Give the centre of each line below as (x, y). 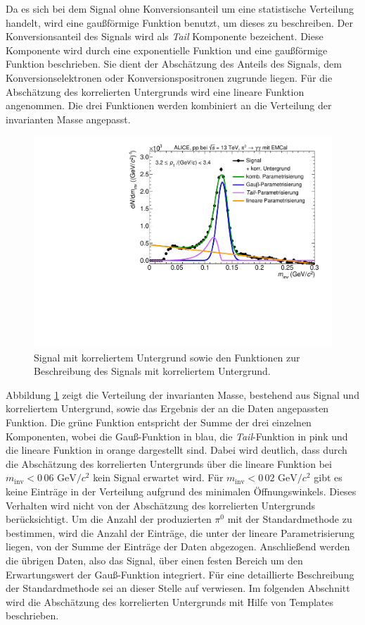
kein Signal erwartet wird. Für (158, 477)
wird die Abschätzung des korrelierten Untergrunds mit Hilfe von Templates (170, 601)
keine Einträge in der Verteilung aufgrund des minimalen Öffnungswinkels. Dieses (181, 491)
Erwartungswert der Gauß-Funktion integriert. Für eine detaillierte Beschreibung (180, 574)
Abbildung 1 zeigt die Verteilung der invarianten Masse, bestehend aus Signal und (182, 394)
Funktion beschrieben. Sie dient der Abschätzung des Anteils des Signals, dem (174, 64)
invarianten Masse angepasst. (68, 119)
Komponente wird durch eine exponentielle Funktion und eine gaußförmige (167, 50)
